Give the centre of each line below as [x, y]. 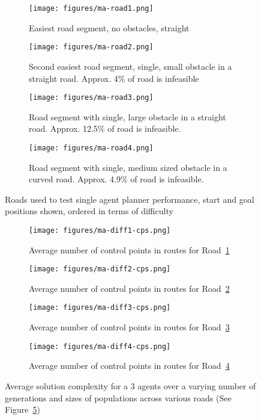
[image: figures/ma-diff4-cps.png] [100, 346]
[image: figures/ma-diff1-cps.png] [100, 230]
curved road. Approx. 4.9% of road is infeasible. [116, 179]
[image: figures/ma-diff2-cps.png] [100, 269]
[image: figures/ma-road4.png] [91, 148]
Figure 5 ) [22, 409]
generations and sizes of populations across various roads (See [118, 397]
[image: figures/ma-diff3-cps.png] [100, 308]
